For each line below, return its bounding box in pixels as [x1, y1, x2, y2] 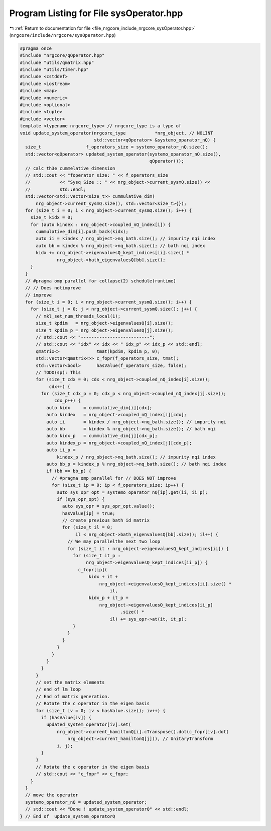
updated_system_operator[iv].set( [46, 722, 131, 727]
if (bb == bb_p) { [46, 468, 92, 474]
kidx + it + [88, 574, 118, 580]
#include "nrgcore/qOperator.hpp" [20, 53, 105, 58]
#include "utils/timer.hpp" [20, 67, 89, 72]
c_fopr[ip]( [78, 567, 107, 572]
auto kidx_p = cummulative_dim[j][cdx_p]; [46, 433, 158, 439]
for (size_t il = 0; [62, 524, 113, 531]
